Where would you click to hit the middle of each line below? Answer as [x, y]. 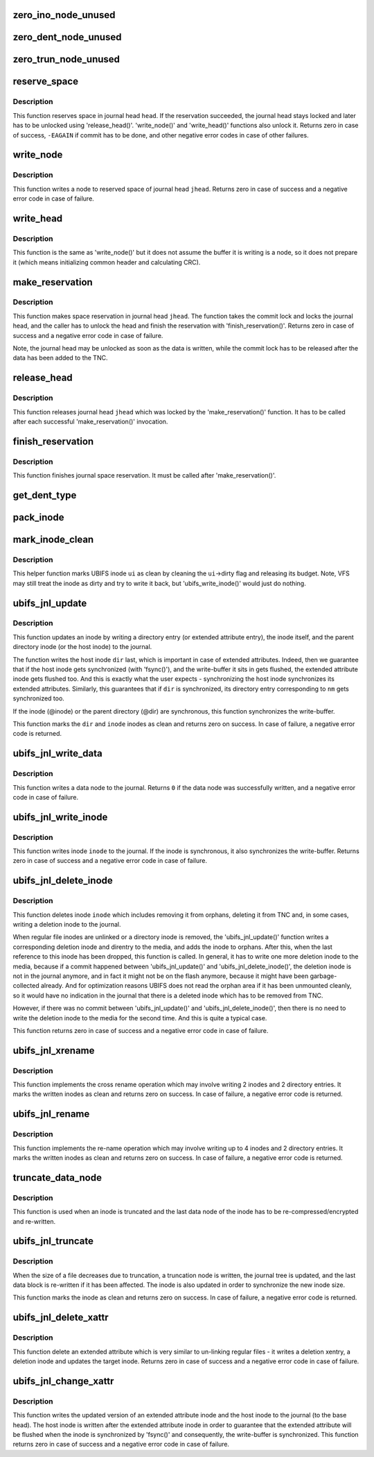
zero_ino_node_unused [64, 15]
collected [26, 986]
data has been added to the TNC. [60, 358]
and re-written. [34, 1221]
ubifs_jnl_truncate [53, 1241]
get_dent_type [45, 495]
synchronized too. [39, 698]
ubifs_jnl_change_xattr [63, 1381]
